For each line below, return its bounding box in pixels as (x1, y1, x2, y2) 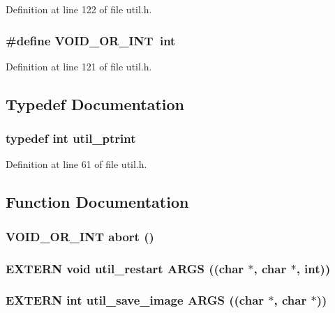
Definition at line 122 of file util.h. (6, 2, 152, 16)
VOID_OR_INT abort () (6, 227, 154, 245)
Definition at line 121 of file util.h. (6, 59, 152, 73)
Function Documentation (6, 191, 189, 213)
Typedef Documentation (6, 93, 184, 114)
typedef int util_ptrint (6, 130, 136, 147)
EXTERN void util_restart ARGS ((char (6, 259, 244, 277)
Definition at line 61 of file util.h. (6, 157, 147, 171)
